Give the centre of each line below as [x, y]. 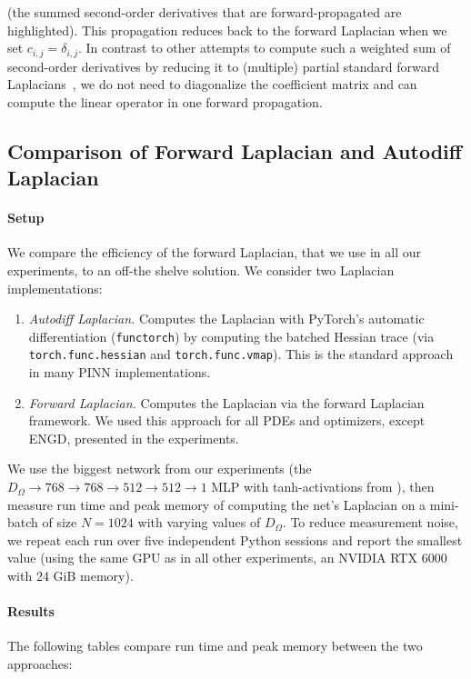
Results [31, 611]
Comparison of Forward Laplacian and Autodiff [235, 150]
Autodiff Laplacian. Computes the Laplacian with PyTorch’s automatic [226, 319]
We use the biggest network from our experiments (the [160, 469]
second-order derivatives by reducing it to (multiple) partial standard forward [224, 66]
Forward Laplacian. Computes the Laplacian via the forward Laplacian [226, 402]
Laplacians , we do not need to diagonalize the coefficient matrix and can [212, 84]
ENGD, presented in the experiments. [134, 438]
